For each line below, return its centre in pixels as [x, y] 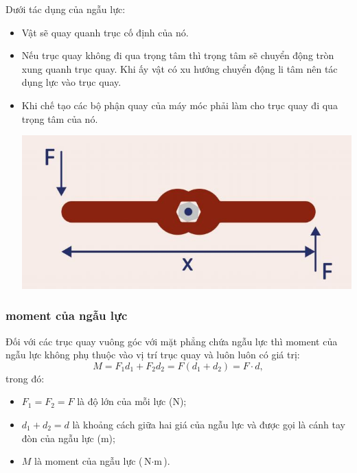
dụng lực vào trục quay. [71, 82]
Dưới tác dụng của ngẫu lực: [66, 9]
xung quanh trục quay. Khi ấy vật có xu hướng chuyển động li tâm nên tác [180, 68]
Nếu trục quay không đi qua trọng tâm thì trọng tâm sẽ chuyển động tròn [178, 55]
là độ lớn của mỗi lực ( [125, 401]
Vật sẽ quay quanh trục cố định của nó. [105, 32]
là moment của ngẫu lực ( [89, 461]
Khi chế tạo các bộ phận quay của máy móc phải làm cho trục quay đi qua [180, 105]
